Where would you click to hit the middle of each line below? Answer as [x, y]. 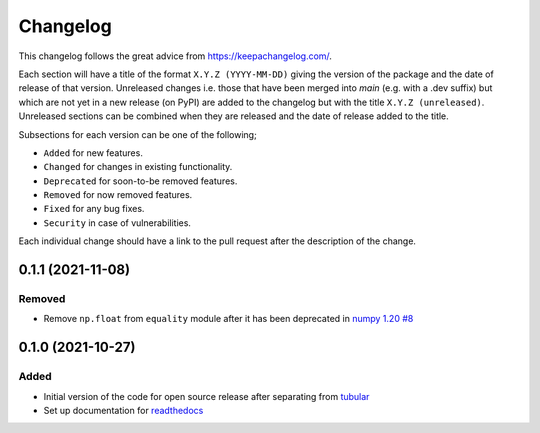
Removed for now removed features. [118, 195]
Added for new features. [93, 152]
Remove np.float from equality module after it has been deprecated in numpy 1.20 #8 [228, 319]
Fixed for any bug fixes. [94, 209]
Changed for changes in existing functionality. [138, 167]
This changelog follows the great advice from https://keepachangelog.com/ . [175, 56]
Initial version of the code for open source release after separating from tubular [206, 396]
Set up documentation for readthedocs [123, 410]
